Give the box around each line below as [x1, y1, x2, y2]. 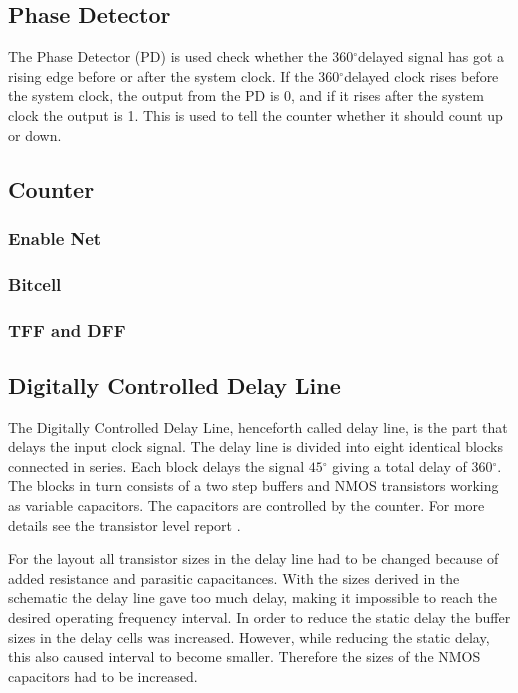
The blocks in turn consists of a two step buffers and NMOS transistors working [8, 475, 499, 496]
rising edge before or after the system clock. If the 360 [8, 65, 340, 86]
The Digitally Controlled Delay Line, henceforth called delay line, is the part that [8, 416, 508, 437]
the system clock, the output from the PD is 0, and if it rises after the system [8, 85, 484, 106]
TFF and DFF [8, 317, 126, 342]
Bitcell [8, 271, 62, 296]
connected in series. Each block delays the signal [8, 455, 305, 476]
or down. [8, 124, 62, 145]
